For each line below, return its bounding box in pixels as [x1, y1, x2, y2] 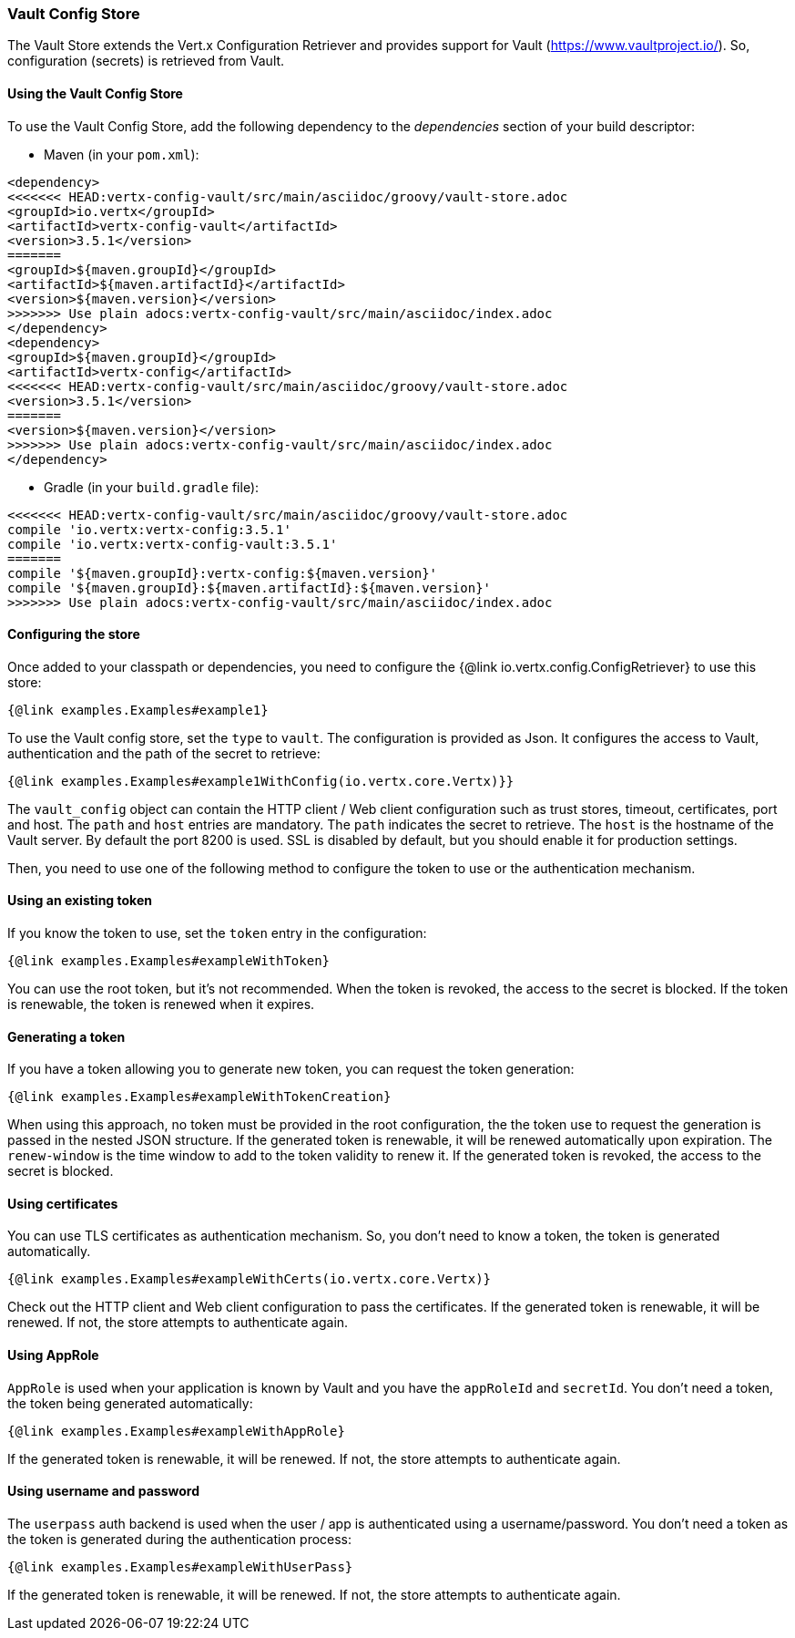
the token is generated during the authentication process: [7, 1530, 352, 1547]
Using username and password [7, 1483, 199, 1499]
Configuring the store [7, 626, 140, 643]
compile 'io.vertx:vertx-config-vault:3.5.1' [7, 536, 338, 551]
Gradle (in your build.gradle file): [44, 479, 260, 495]
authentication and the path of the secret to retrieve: [7, 745, 321, 761]
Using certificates [7, 1195, 118, 1211]
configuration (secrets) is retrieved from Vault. [7, 53, 285, 69]
